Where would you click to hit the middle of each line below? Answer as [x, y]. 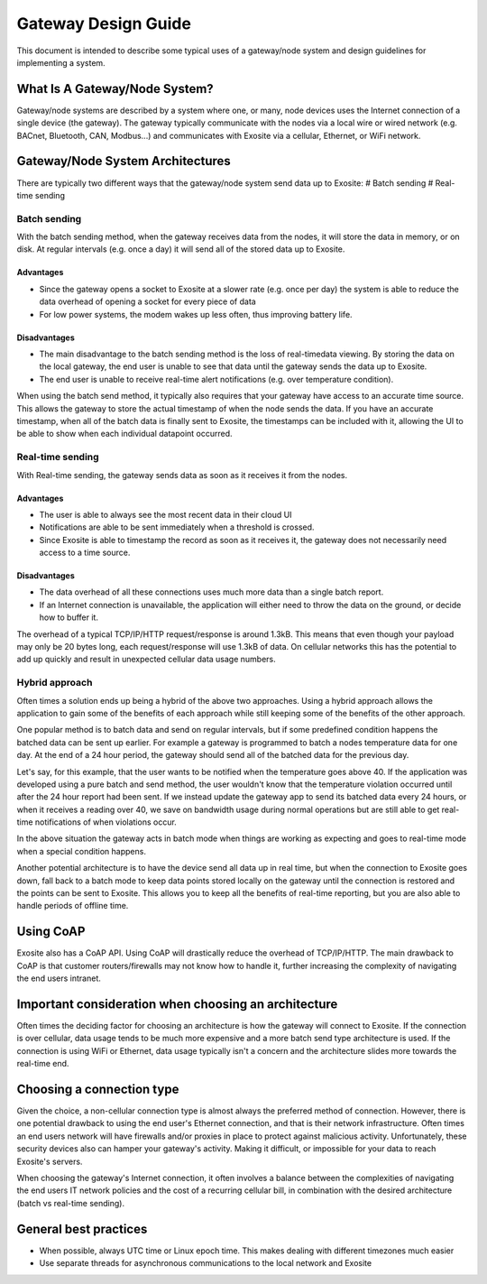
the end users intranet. [59, 978]
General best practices [82, 1229]
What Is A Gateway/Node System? [115, 89]
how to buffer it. [69, 617]
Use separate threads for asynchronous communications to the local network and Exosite [206, 1263]
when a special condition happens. [81, 851]
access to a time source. [85, 553]
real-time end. [43, 1064]
